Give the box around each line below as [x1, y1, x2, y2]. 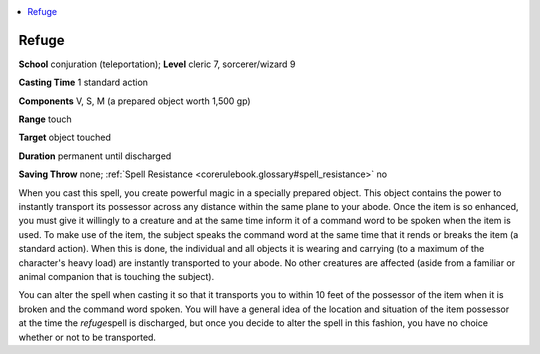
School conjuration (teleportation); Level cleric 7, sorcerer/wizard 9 [18, 58, 296, 70]
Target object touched [18, 131, 112, 144]
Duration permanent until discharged [18, 150, 172, 162]
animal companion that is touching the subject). [18, 270, 215, 282]
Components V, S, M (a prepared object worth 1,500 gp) [18, 95, 251, 107]
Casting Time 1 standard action [18, 76, 149, 89]
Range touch [18, 113, 72, 125]
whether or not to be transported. [18, 331, 157, 343]
